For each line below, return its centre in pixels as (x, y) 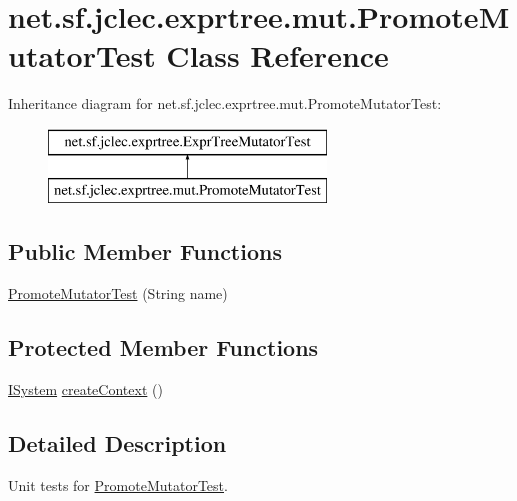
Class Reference (277, 55)
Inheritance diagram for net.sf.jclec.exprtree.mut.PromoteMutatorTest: (225, 103)
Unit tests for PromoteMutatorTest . (118, 484)
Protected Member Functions (163, 347)
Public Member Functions (145, 251)
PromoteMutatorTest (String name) (118, 293)
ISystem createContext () (85, 389)
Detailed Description (117, 443)
